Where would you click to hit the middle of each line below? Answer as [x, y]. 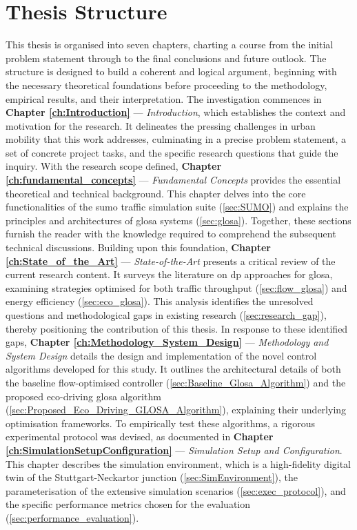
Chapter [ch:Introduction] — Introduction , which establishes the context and [176, 112]
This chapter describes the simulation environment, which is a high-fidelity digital [178, 463]
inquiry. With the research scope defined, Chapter [114, 166]
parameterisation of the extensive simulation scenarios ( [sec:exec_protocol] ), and [176, 490]
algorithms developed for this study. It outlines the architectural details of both [173, 369]
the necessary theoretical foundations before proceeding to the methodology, [166, 85]
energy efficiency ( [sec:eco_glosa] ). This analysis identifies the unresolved [160, 301]
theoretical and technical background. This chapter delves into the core [156, 193]
